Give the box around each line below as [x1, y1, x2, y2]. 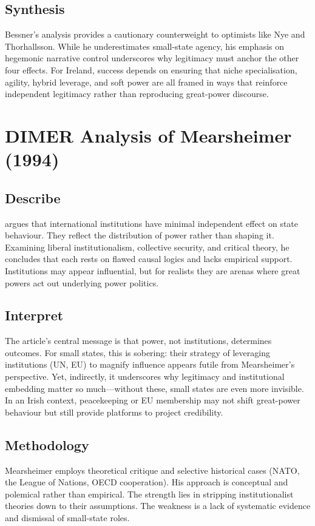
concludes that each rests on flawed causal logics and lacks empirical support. [5, 252, 293, 265]
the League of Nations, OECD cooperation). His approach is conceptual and [5, 476, 288, 488]
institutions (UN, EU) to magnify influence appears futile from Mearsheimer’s [5, 358, 295, 371]
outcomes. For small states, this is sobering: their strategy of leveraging [5, 346, 270, 359]
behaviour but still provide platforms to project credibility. [5, 405, 223, 418]
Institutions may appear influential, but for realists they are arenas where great [5, 264, 300, 277]
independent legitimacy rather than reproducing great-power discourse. [5, 87, 269, 100]
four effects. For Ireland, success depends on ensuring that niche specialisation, [5, 63, 297, 76]
